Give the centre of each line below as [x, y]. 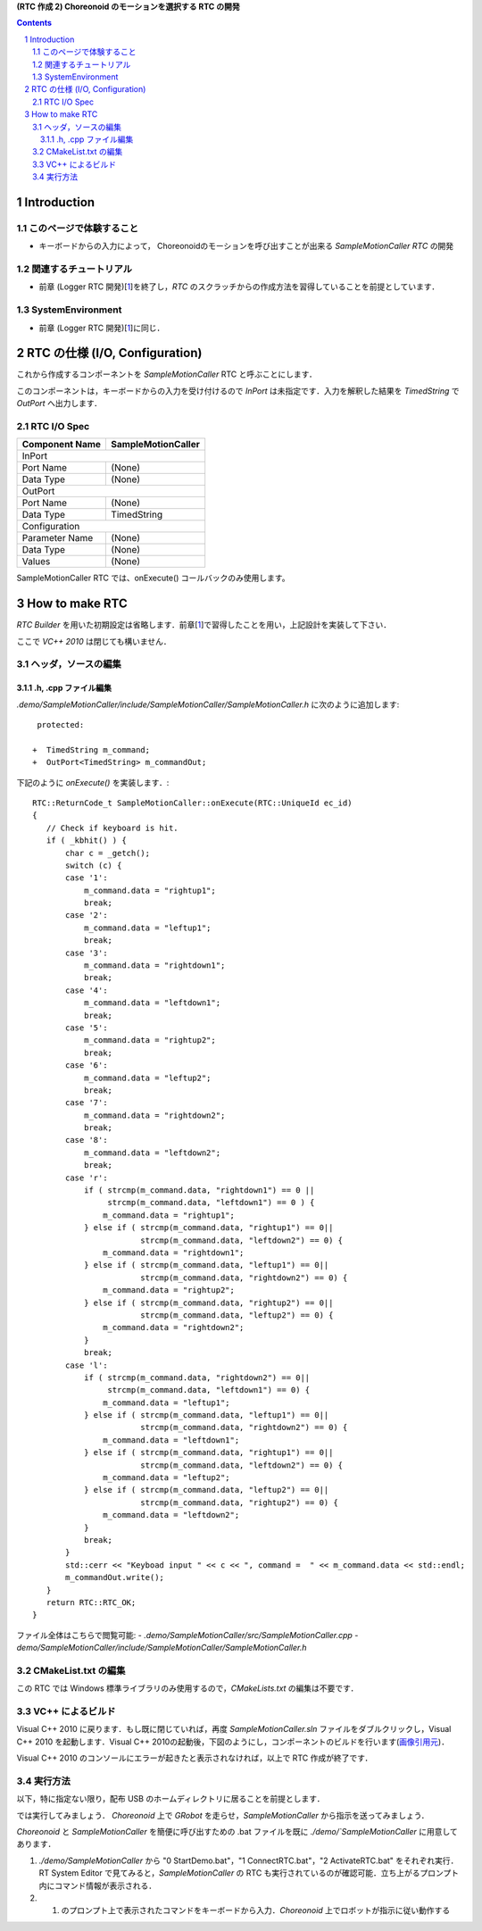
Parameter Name [58, 538]
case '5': [87, 1028]
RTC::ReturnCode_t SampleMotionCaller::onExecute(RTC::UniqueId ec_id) [192, 803]
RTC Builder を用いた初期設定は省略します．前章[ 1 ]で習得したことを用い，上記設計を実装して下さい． [204, 625]
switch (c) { [94, 865]
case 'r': [87, 1178]
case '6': [87, 1065]
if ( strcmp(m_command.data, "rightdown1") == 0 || [199, 1190]
